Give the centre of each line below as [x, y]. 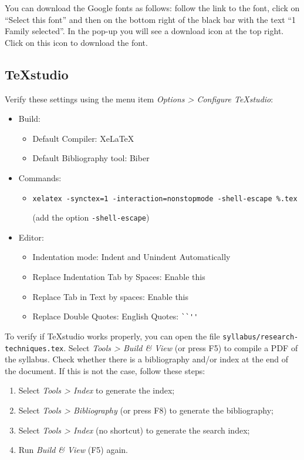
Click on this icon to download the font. [76, 42]
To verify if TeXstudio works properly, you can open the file [112, 336]
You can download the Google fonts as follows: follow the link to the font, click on [152, 8]
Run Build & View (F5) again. [73, 450]
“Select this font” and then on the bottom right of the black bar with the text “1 [150, 19]
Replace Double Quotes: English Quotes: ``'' [115, 316]
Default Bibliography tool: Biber [91, 158]
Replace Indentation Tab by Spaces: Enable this [119, 277]
